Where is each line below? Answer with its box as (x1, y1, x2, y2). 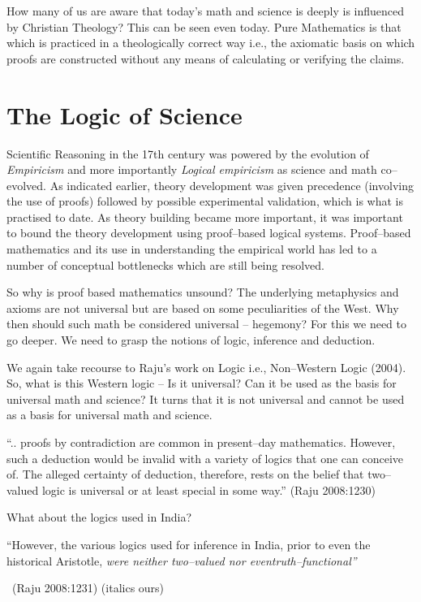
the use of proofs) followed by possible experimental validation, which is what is (6, 193, 403, 210)
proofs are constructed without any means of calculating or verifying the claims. (6, 50, 405, 67)
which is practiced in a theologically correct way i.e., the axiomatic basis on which (6, 34, 415, 51)
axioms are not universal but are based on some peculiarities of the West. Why (6, 299, 399, 316)
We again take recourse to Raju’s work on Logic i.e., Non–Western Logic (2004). (6, 358, 406, 375)
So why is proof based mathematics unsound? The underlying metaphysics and (6, 284, 399, 301)
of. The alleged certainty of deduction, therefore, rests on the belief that (6, 466, 364, 483)
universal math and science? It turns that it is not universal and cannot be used (6, 390, 405, 407)
